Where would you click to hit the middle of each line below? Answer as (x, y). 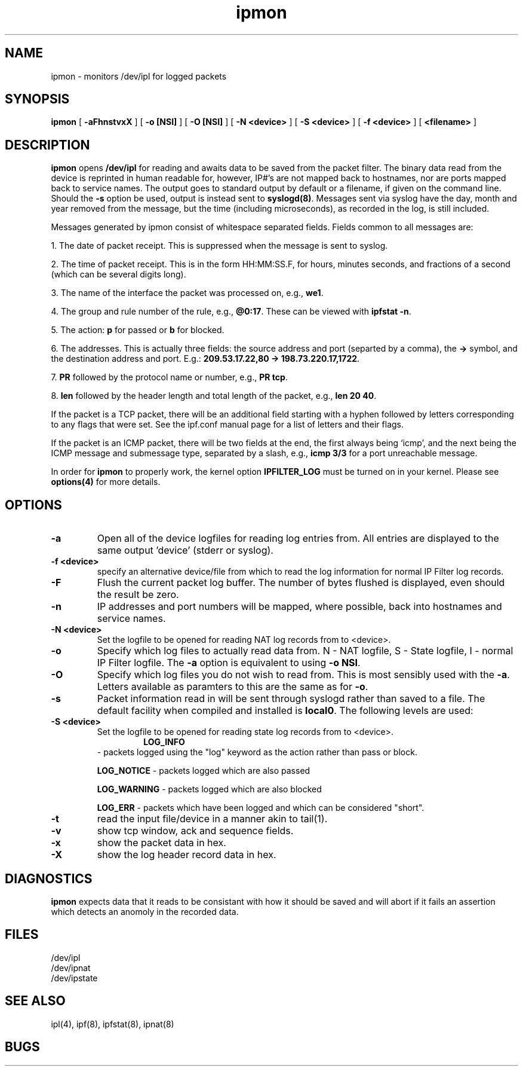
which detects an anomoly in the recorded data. (145, 911)
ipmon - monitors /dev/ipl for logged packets (139, 76)
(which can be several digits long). (119, 274)
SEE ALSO (35, 1001)
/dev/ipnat (71, 968)
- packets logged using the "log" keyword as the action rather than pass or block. (257, 752)
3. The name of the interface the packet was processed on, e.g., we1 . (187, 293)
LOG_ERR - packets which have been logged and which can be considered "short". (261, 808)
